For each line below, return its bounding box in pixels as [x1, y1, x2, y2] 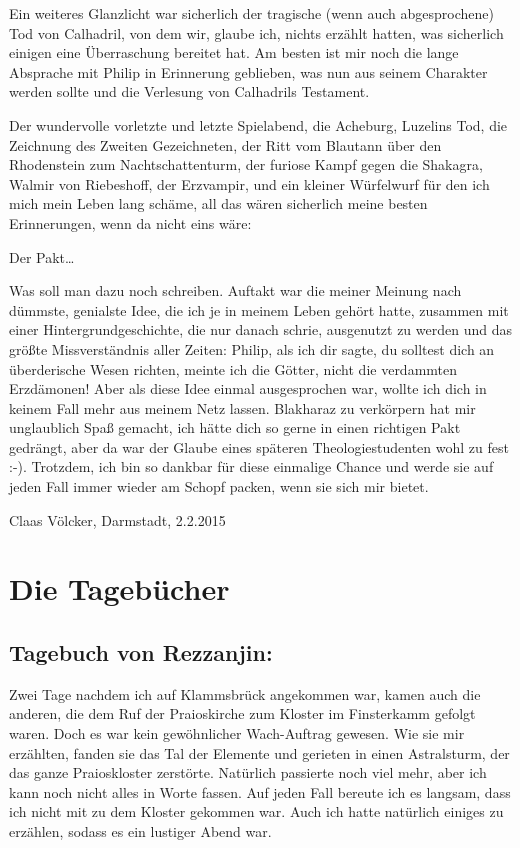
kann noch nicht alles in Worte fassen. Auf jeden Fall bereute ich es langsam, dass [9, 781, 511, 802]
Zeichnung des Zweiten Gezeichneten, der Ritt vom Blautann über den [9, 134, 442, 155]
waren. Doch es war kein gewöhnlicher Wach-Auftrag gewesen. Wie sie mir [9, 723, 465, 744]
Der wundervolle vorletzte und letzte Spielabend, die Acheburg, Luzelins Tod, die [9, 114, 508, 135]
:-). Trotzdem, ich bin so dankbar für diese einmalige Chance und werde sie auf [9, 456, 494, 477]
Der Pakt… [9, 246, 75, 267]
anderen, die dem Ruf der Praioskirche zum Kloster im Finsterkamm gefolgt [9, 703, 476, 724]
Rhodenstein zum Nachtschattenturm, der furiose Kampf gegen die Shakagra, [9, 154, 483, 175]
